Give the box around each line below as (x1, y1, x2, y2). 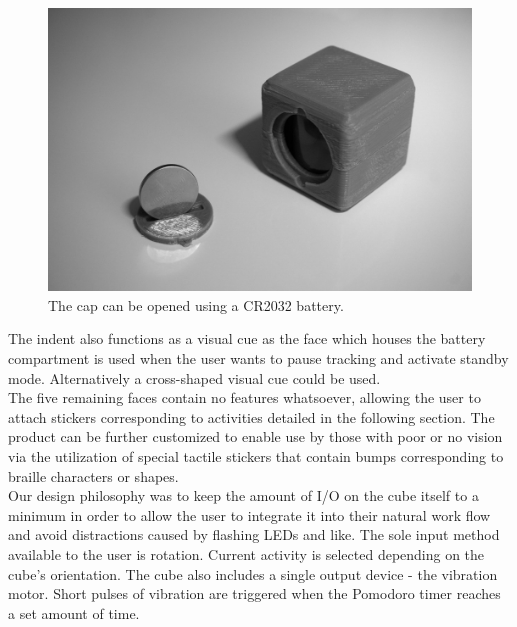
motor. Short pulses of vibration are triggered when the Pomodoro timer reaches (8, 583, 501, 604)
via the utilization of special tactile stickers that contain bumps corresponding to (8, 445, 504, 466)
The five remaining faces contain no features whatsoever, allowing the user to (8, 387, 481, 408)
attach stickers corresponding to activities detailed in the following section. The (8, 406, 495, 427)
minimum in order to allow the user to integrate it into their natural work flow (8, 504, 491, 525)
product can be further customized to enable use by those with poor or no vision (8, 426, 503, 447)
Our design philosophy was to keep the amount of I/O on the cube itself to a (8, 485, 479, 506)
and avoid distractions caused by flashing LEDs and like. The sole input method (8, 524, 500, 545)
